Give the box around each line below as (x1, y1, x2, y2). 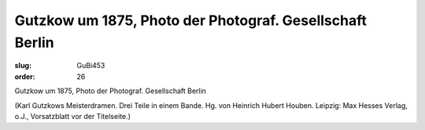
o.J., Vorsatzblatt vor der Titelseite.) (14, 111, 131, 121)
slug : (14, 61, 31, 70)
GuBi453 (76, 61, 105, 70)
